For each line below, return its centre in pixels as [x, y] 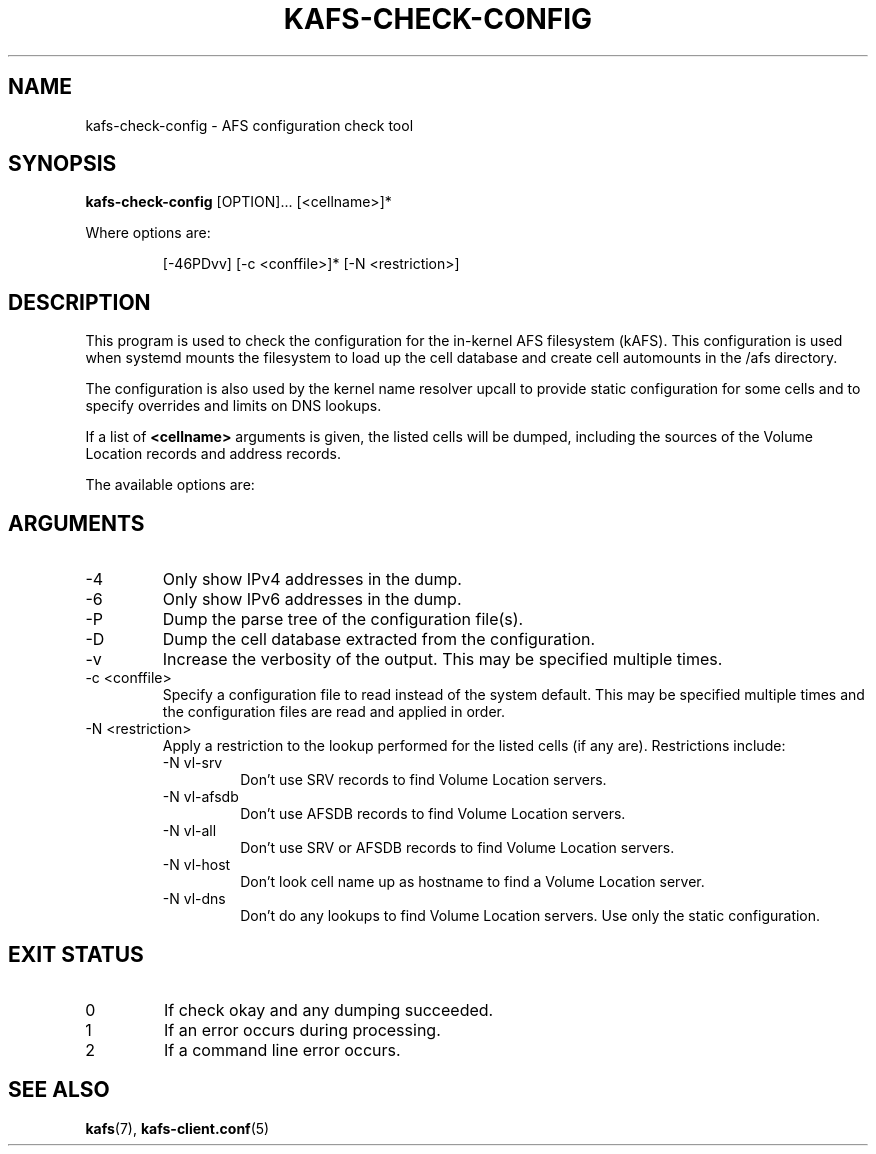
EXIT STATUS [76, 954]
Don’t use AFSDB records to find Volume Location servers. [433, 814]
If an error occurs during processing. [302, 1029]
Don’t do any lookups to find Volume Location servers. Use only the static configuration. [530, 916]
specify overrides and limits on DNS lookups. [233, 406]
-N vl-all [189, 831]
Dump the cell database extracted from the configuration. [379, 639]
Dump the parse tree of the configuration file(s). [343, 619]
